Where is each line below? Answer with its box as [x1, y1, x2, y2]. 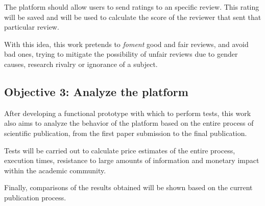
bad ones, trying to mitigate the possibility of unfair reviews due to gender [4, 49, 238, 59]
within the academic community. [4, 165, 106, 175]
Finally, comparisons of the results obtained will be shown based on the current [4, 182, 253, 193]
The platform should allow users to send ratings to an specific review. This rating [4, 2, 259, 12]
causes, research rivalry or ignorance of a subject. [4, 58, 158, 69]
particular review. [4, 21, 59, 32]
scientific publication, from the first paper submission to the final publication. [4, 127, 247, 138]
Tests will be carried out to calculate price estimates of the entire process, [4, 145, 235, 155]
